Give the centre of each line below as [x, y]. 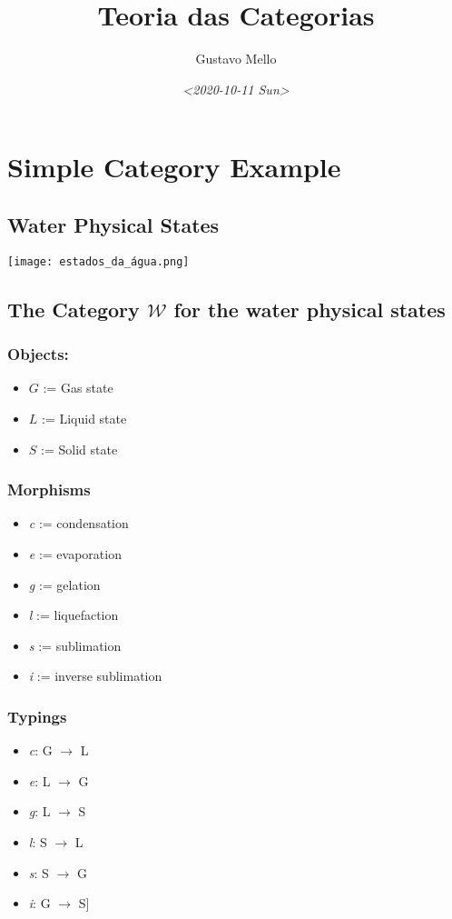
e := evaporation [75, 553]
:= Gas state [78, 388]
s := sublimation [75, 645]
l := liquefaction [74, 615]
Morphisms [49, 489]
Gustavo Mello [236, 59]
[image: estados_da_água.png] [98, 261]
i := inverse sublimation [95, 676]
